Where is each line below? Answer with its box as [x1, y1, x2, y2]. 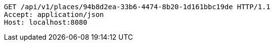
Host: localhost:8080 [4, 18, 87, 26]
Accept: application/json [4, 11, 104, 18]
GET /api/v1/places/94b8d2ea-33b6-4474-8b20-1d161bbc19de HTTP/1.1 [4, 3, 271, 11]
